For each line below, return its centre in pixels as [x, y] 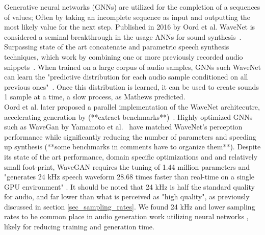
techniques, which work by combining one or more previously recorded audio [124, 56]
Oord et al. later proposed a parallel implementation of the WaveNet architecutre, [132, 106]
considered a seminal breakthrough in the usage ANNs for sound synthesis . [123, 36]
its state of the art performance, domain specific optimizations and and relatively [131, 156]
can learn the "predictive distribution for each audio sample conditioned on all [126, 77]
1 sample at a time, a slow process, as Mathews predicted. [95, 97]
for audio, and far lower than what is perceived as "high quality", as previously [127, 197]
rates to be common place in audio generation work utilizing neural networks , [126, 216]
